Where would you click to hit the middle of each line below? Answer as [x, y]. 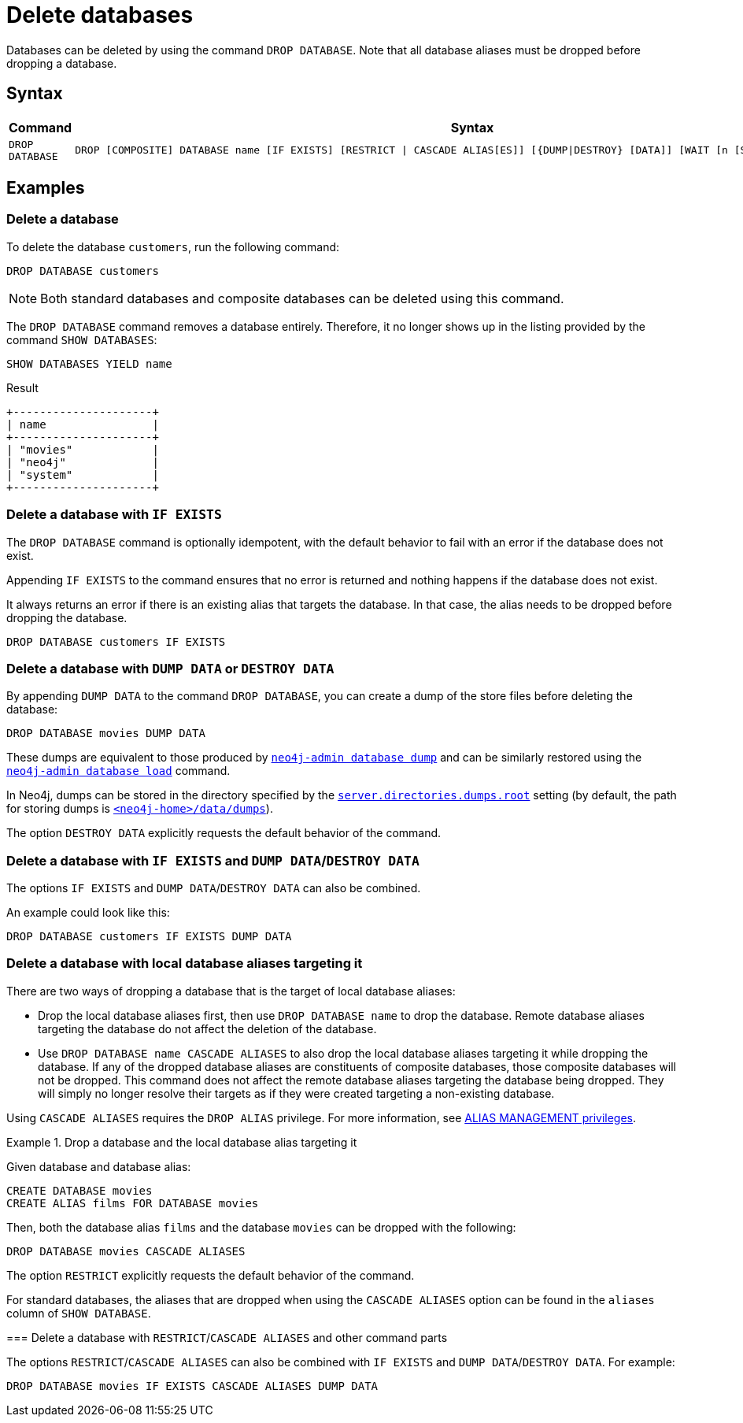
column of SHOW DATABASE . [79, 1313]
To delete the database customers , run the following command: [173, 246]
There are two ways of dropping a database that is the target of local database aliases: [231, 991]
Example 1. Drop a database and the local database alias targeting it [182, 1142]
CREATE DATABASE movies [79, 1190]
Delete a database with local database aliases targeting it [185, 963]
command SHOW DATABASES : [82, 339]
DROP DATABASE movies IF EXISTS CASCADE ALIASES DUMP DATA [192, 1386]
